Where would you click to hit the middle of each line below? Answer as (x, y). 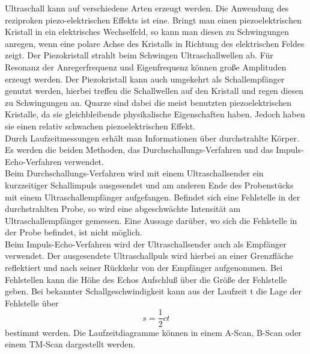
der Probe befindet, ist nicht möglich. (74, 232)
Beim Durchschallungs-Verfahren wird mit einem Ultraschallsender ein (134, 173)
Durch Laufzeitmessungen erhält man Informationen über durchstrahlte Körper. (152, 138)
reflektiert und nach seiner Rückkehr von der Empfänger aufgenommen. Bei (144, 268)
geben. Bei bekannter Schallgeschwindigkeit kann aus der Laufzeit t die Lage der (153, 291)
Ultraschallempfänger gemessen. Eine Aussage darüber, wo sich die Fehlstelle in (151, 220)
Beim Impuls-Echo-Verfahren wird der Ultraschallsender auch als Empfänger (146, 244)
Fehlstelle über (32, 303)
